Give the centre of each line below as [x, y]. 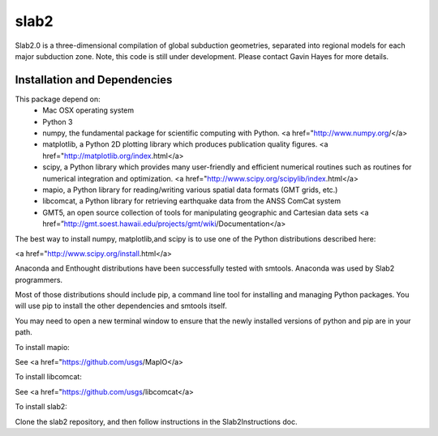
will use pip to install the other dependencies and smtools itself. [121, 306]
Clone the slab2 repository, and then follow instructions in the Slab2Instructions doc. [156, 421]
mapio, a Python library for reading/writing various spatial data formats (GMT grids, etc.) [190, 190]
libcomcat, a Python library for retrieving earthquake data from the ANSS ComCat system [191, 201]
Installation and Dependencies [94, 80]
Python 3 [58, 122]
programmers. [39, 280]
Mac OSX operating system [88, 110]
